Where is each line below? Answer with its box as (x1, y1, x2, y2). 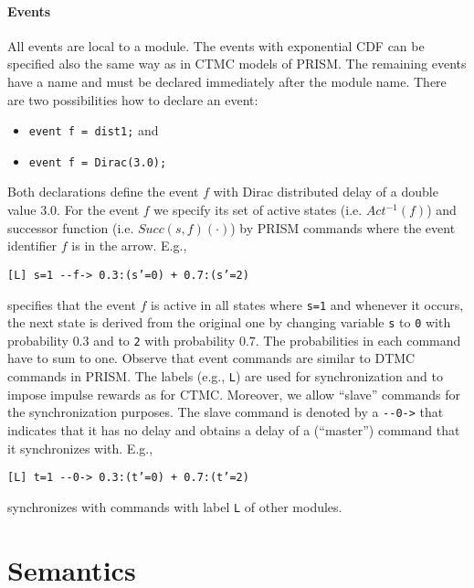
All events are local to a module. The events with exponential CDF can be (7, 36, 425, 55)
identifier (7, 236, 58, 255)
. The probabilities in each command (255, 330, 461, 349)
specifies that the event (7, 294, 136, 314)
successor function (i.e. (7, 218, 134, 237)
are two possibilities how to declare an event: (7, 90, 258, 109)
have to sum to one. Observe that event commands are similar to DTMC (7, 348, 416, 368)
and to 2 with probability (93, 330, 236, 349)
